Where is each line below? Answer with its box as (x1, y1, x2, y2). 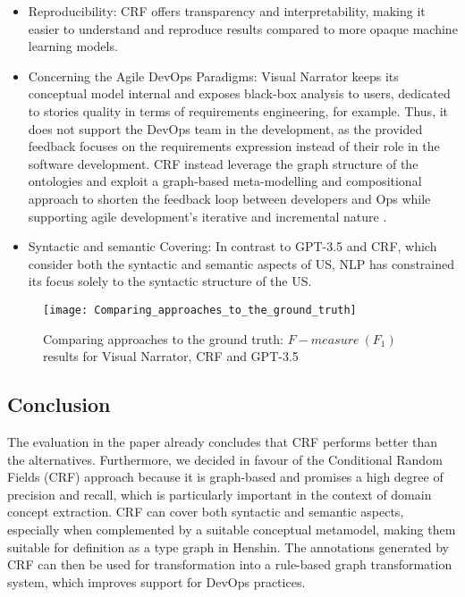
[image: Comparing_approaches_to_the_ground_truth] (43, 303, 357, 316)
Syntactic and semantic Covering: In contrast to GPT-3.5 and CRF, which (28, 237, 437, 256)
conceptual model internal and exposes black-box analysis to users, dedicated (28, 84, 451, 103)
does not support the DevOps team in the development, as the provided (28, 119, 423, 138)
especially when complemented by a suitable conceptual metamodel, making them (7, 519, 456, 538)
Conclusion (7, 391, 111, 418)
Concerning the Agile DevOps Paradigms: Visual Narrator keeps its (28, 66, 399, 85)
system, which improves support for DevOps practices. (7, 572, 306, 591)
